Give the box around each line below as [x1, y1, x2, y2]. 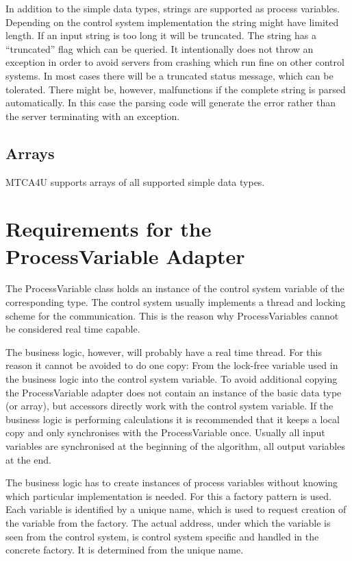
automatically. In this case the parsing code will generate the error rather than [5, 95, 336, 110]
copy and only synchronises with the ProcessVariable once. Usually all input [5, 425, 325, 440]
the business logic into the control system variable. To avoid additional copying [5, 372, 338, 386]
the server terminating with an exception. [5, 108, 180, 123]
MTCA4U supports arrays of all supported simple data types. [5, 174, 265, 189]
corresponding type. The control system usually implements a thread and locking [5, 295, 346, 309]
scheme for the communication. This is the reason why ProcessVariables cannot [5, 308, 339, 322]
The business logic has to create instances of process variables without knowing [5, 475, 338, 490]
